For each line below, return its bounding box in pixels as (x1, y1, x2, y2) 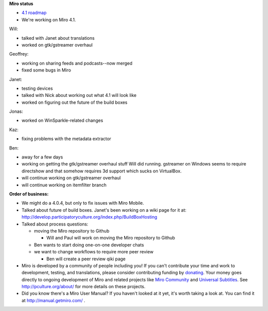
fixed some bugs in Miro (21, 67, 71, 73)
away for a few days (21, 154, 63, 160)
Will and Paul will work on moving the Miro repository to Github (46, 235, 176, 241)
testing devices (21, 85, 53, 91)
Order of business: (9, 191, 49, 197)
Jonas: (9, 108, 23, 114)
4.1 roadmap (21, 10, 47, 16)
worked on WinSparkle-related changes (21, 117, 104, 124)
